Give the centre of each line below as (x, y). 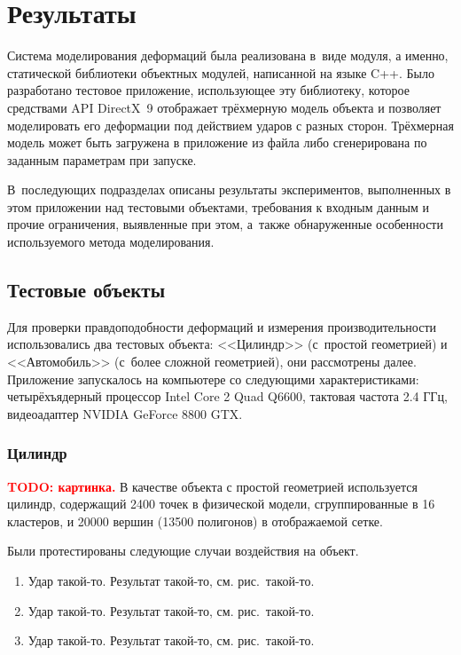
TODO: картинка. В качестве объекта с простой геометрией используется (212, 486)
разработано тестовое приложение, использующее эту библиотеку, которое (208, 90)
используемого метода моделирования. (111, 242)
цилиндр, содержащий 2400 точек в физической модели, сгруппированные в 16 (221, 504)
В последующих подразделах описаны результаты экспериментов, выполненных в (229, 189)
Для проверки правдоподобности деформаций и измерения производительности (222, 326)
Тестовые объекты (86, 290)
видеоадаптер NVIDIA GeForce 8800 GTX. (125, 413)
